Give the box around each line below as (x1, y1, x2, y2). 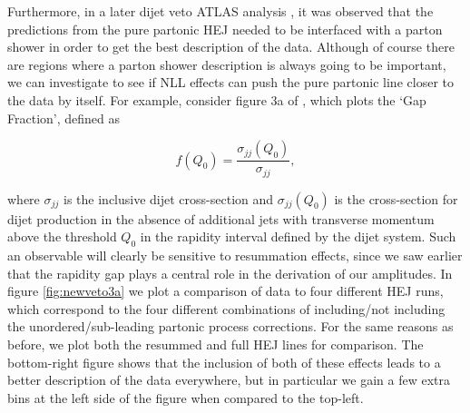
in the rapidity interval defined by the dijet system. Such (140, 227, 456, 246)
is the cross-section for (334, 189, 458, 208)
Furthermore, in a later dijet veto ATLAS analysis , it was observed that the (7, 2, 434, 20)
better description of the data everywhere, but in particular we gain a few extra (7, 370, 451, 389)
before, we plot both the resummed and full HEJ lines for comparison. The (7, 335, 424, 353)
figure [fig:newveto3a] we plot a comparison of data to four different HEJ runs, (7, 281, 444, 300)
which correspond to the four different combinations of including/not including (7, 299, 446, 318)
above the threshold (7, 227, 117, 246)
